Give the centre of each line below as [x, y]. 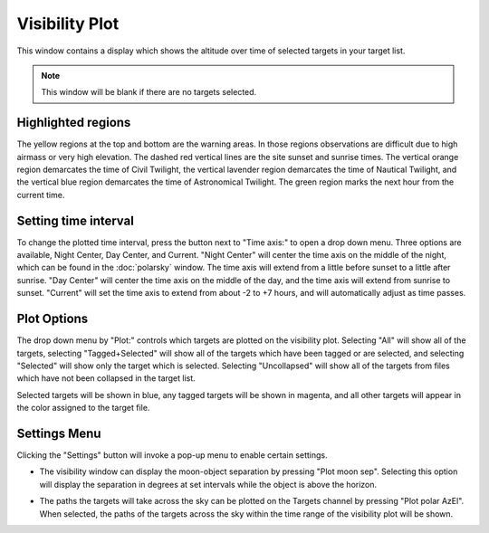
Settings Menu [59, 433]
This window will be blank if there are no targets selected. [149, 92]
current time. [41, 195]
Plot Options [53, 319]
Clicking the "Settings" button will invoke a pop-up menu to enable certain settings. [172, 455]
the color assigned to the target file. [83, 408]
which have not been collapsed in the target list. [106, 378]
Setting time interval [76, 220]
